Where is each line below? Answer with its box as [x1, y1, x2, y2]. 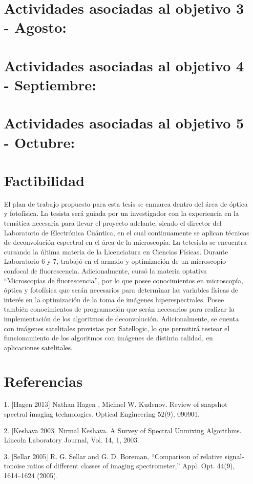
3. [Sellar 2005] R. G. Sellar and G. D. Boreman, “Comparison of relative [4, 451, 223, 461]
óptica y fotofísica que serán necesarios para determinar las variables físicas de [4, 285, 238, 295]
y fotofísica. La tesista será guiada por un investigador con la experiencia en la [4, 208, 239, 218]
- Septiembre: [4, 74, 96, 94]
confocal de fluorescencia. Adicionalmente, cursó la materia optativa [4, 265, 207, 275]
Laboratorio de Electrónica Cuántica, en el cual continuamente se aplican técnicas [4, 227, 249, 237]
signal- [225, 451, 244, 461]
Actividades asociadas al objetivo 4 [4, 55, 244, 75]
